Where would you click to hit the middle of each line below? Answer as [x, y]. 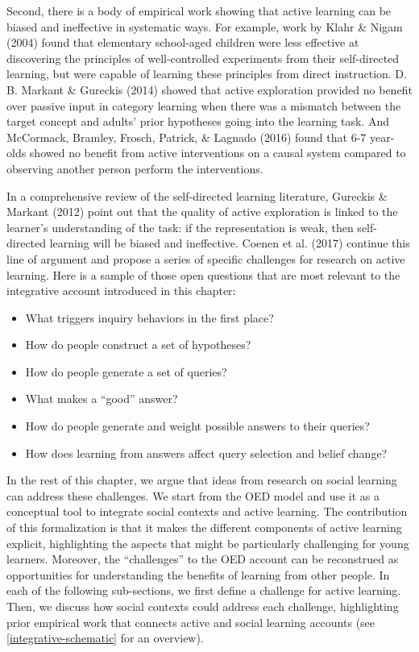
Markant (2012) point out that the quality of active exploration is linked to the [202, 212]
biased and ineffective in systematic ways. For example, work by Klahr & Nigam [205, 26]
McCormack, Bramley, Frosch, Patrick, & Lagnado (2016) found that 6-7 [187, 137]
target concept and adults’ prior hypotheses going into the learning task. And [198, 121]
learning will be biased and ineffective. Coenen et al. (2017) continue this [230, 243]
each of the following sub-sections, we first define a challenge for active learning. [204, 590]
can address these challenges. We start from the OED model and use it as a [193, 495]
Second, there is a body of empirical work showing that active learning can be [199, 10]
